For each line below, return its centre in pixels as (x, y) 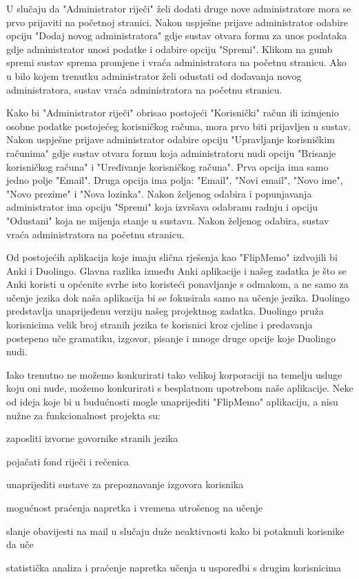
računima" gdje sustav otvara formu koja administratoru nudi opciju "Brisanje (171, 152)
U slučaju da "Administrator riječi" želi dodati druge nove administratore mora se (179, 8)
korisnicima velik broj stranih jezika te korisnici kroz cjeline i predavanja (160, 325)
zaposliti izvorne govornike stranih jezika (92, 438)
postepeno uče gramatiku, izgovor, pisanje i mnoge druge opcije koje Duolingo (171, 338)
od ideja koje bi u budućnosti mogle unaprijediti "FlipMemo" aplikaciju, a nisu (172, 402)
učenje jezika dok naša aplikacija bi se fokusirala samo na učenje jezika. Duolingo (178, 297)
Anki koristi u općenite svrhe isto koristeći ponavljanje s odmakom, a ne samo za (177, 284)
